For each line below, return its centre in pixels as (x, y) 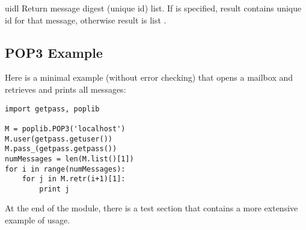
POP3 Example (54, 52)
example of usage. (38, 220)
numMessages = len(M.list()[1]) (69, 159)
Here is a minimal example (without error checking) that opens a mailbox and (149, 77)
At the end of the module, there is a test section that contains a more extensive (151, 208)
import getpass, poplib (52, 109)
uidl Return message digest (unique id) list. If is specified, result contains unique (153, 8)
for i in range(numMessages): (65, 169)
